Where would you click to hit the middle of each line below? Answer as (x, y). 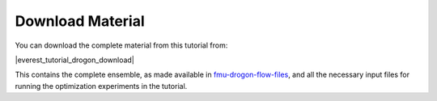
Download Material (80, 21)
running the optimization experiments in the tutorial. (101, 86)
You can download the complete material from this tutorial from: (121, 45)
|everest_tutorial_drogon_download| (75, 60)
